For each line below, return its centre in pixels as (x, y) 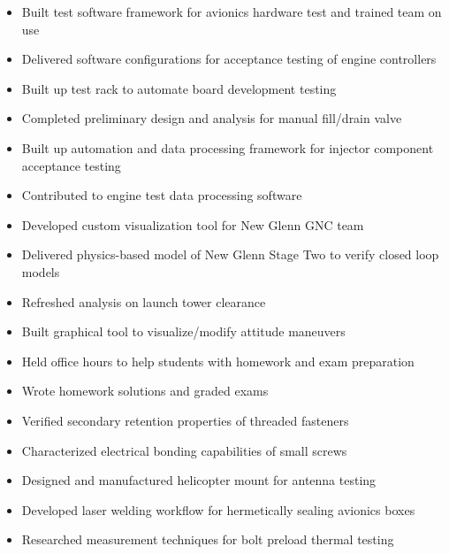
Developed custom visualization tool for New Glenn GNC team (193, 224)
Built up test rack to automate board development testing (179, 88)
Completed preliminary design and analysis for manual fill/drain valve (212, 118)
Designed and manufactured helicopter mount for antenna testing (199, 480)
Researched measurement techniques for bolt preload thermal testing (208, 539)
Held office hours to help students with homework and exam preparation (218, 361)
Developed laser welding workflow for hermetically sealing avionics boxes (218, 509)
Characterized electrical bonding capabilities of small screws (184, 450)
